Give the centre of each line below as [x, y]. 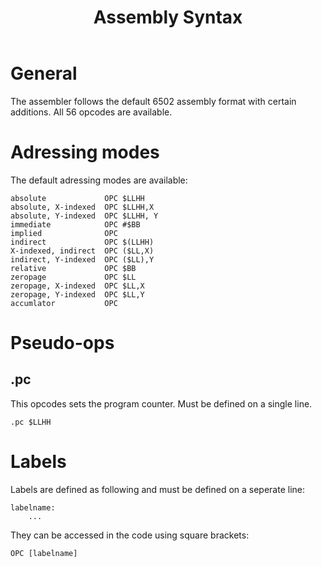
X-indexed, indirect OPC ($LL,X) [82, 251]
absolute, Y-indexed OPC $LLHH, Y [84, 216]
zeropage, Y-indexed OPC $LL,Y [77, 294]
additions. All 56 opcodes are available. [91, 112]
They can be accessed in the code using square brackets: [130, 535]
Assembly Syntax [168, 17]
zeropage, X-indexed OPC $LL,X [77, 286]
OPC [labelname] [44, 553]
